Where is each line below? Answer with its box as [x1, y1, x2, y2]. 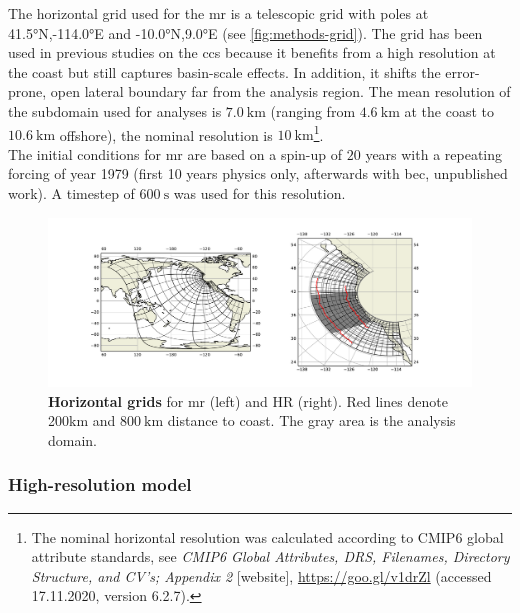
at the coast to [404, 100, 494, 121]
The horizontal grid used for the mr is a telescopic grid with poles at [8, 3, 429, 23]
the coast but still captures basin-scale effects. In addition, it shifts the [8, 61, 441, 82]
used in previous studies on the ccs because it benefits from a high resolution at [8, 42, 496, 63]
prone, [8, 81, 47, 102]
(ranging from [270, 100, 356, 121]
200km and [48, 410, 116, 431]
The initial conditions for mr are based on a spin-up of [8, 143, 343, 164]
